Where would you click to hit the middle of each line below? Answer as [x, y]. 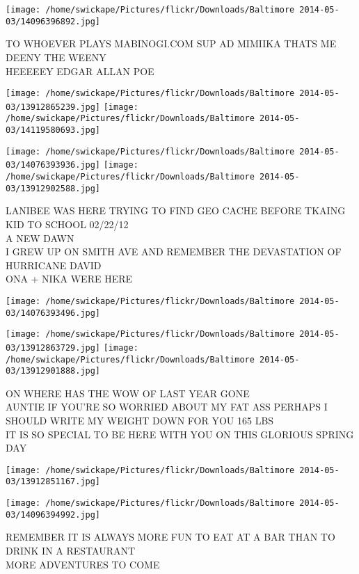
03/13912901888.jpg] [53, 371]
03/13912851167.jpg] [53, 482]
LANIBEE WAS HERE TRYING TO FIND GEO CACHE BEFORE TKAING [176, 210]
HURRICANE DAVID [54, 265]
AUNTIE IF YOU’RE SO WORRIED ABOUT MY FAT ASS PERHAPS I [167, 407]
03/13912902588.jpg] [53, 188]
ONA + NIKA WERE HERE [69, 279]
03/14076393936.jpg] [53, 165]
